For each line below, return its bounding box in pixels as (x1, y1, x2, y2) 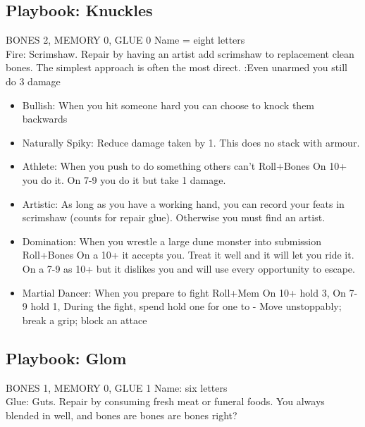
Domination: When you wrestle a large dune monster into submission (22, 233, 321, 248)
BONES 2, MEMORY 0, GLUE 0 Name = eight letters (6, 32, 245, 47)
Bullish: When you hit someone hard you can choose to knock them (22, 97, 315, 112)
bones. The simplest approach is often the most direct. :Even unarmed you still (6, 60, 347, 75)
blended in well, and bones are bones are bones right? (6, 407, 237, 422)
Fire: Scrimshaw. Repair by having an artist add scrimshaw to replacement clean (6, 46, 354, 61)
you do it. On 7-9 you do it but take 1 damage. (22, 172, 226, 187)
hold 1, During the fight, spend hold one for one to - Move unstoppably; (30, 299, 342, 314)
